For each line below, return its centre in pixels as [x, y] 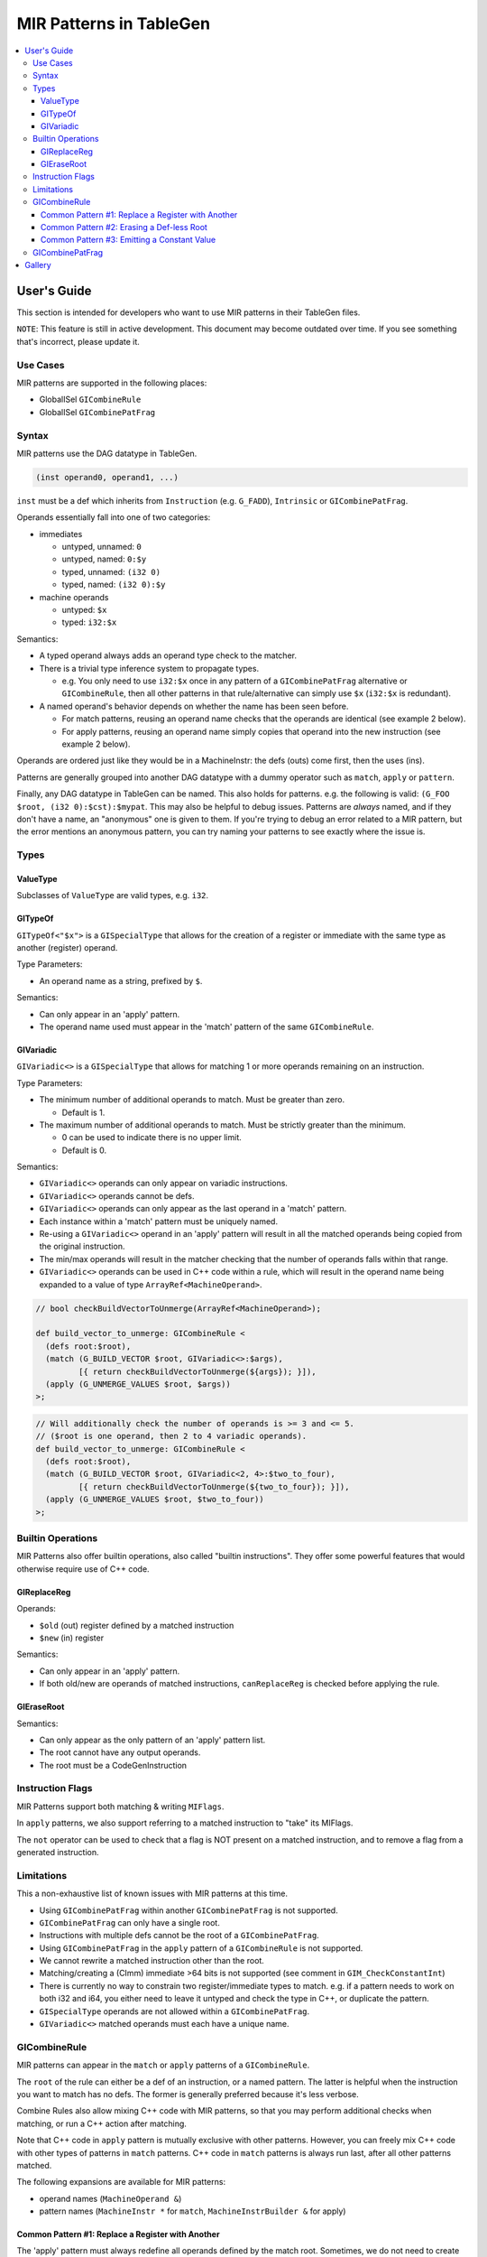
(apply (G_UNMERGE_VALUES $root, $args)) [138, 1384]
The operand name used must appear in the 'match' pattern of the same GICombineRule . [207, 1026]
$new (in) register [71, 1638]
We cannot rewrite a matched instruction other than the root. [152, 1961]
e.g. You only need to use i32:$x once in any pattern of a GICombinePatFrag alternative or [234, 681]
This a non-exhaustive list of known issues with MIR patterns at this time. [152, 1894]
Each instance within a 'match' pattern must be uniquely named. [159, 1221]
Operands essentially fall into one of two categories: [114, 517]
